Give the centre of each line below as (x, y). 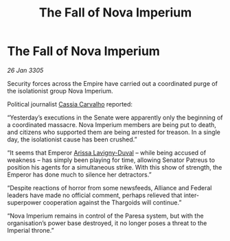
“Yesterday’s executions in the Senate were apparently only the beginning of (115, 117)
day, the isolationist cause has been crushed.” (72, 139)
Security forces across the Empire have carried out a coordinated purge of (113, 83)
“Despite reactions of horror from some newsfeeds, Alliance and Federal (110, 187)
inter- (192, 195)
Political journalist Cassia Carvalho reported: (70, 104)
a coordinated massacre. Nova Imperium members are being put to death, (112, 124)
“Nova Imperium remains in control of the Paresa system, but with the (105, 216)
